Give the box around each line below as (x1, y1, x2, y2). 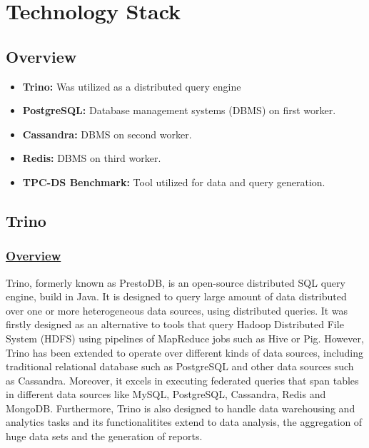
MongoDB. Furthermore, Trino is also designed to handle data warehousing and (6, 400, 355, 415)
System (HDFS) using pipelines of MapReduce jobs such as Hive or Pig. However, (6, 330, 364, 345)
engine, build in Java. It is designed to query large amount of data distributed (6, 289, 347, 304)
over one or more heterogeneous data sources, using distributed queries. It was (6, 302, 348, 317)
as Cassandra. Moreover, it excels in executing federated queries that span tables (6, 372, 359, 387)
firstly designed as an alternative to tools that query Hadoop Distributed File (6, 317, 344, 332)
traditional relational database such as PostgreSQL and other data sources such (6, 359, 354, 374)
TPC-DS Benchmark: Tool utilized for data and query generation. (22, 174, 325, 189)
